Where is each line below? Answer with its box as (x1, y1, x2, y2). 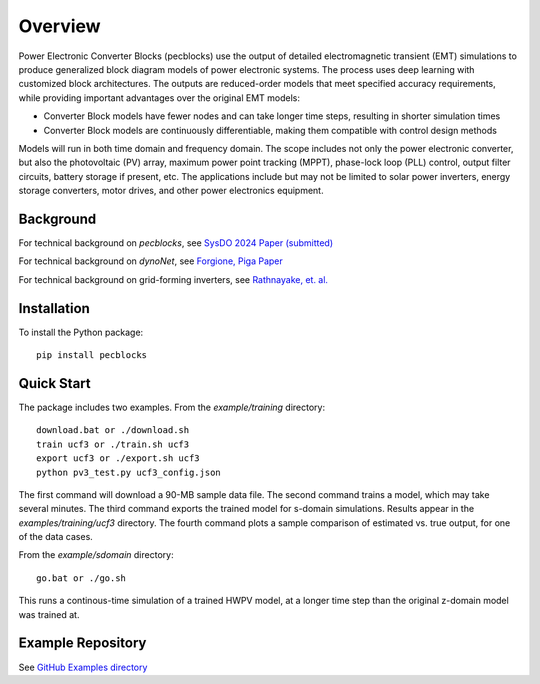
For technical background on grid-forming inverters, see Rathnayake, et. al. (18, 273, 329, 285)
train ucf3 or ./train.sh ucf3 (36, 438, 190, 450)
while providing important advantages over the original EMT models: (18, 91, 300, 104)
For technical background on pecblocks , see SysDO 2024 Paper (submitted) (18, 236, 334, 249)
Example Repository (18, 635, 147, 652)
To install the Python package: (18, 326, 144, 338)
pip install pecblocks (36, 350, 148, 361)
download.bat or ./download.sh (36, 425, 190, 436)
